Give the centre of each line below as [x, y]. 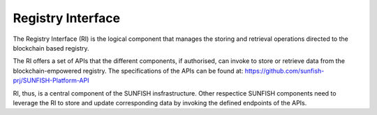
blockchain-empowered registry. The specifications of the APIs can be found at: [128, 71]
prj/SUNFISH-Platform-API [51, 80]
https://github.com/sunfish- [284, 71]
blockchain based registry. [51, 48]
